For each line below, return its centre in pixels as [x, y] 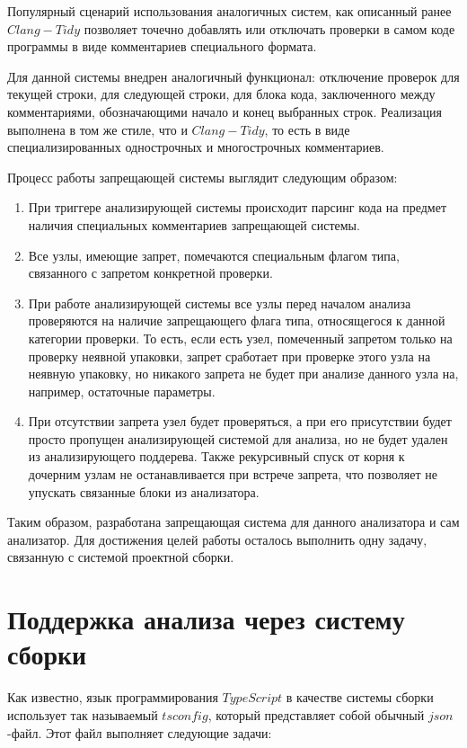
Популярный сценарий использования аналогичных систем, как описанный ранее [229, 11]
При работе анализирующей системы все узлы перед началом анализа [220, 303]
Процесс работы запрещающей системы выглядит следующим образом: [203, 177]
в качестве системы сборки [360, 697]
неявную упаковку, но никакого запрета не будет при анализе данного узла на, [243, 374]
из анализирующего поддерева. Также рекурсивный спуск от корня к [216, 456]
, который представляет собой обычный [316, 714]
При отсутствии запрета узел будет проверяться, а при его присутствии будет [240, 421]
